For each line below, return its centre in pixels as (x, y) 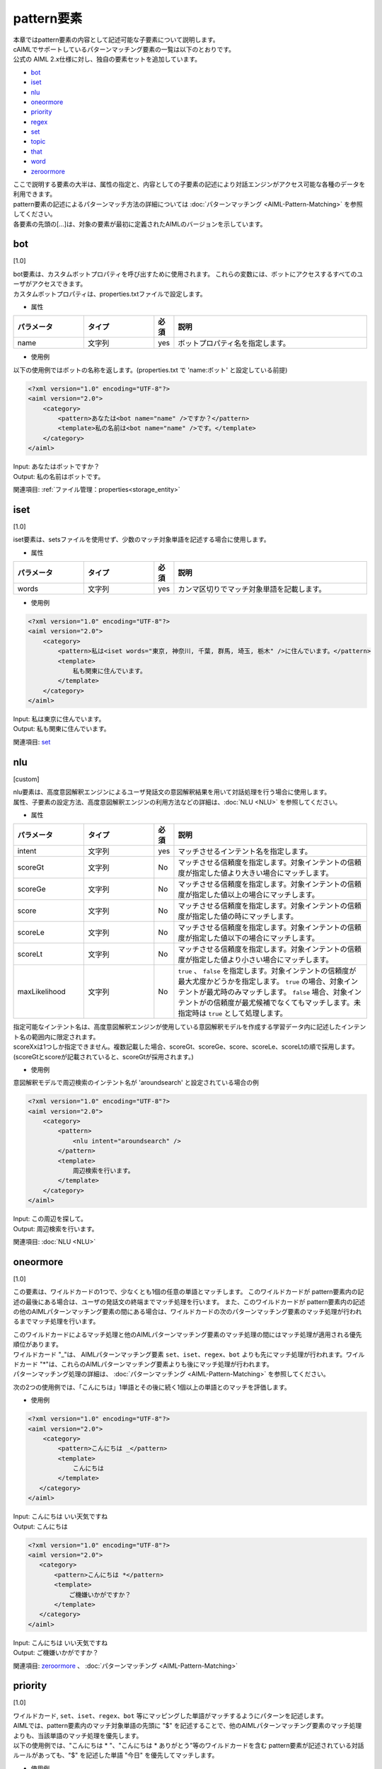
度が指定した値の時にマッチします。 (238, 916)
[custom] (26, 779)
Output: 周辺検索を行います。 (56, 1228)
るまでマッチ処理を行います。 (56, 1321)
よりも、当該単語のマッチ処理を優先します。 (78, 1735)
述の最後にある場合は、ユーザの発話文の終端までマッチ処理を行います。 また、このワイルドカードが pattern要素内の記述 (189, 1301)
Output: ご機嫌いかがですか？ (56, 1653)
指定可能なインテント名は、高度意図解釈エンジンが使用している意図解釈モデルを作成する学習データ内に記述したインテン (190, 1027)
